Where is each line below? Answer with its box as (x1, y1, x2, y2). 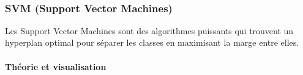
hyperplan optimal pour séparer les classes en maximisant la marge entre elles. (5, 36, 299, 49)
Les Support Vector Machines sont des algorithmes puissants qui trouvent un (5, 24, 294, 37)
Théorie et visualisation (5, 60, 107, 73)
